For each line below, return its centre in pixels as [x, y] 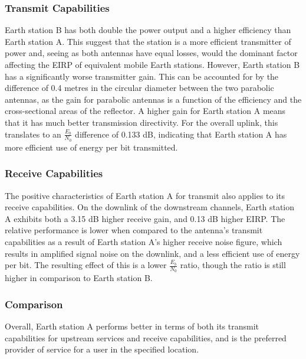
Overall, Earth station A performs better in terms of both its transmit [132, 326]
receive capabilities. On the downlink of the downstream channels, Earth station [150, 207]
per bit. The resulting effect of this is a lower [86, 265]
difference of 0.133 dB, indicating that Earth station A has [181, 134]
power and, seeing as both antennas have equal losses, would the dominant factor [151, 53]
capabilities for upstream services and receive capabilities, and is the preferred [146, 337]
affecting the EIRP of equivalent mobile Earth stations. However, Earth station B [152, 64]
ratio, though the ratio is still [233, 265]
